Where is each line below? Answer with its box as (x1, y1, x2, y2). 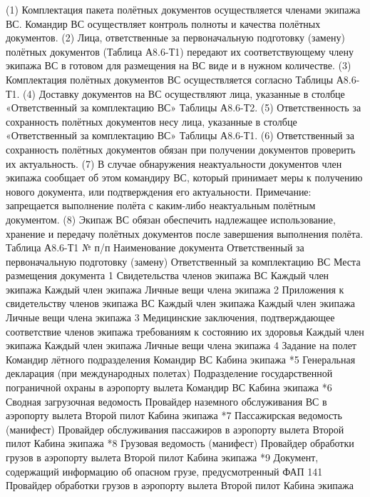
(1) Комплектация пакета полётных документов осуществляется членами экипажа (6, 2, 361, 16)
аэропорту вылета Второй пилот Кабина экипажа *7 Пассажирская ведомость (6, 408, 342, 423)
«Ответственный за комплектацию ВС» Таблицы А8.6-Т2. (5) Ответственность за (6, 100, 361, 115)
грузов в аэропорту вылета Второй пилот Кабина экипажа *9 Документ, (6, 450, 319, 464)
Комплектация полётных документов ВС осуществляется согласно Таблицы (6, 71, 334, 86)
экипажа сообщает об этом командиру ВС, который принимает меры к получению (6, 170, 363, 185)
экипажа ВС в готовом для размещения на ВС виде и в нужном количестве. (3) (6, 58, 351, 73)
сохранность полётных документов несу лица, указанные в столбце (6, 114, 297, 129)
